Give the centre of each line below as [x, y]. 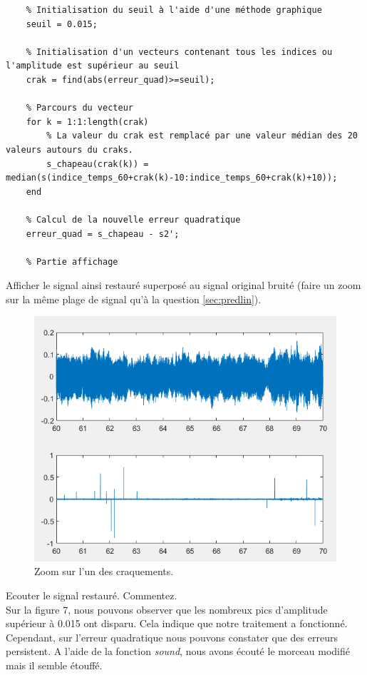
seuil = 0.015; [62, 24]
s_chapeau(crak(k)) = [98, 164]
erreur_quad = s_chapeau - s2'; [103, 234]
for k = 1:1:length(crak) [87, 122]
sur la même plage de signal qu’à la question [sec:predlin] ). [134, 299]
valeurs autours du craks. [69, 149]
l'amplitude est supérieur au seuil [93, 66]
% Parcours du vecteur [79, 108]
